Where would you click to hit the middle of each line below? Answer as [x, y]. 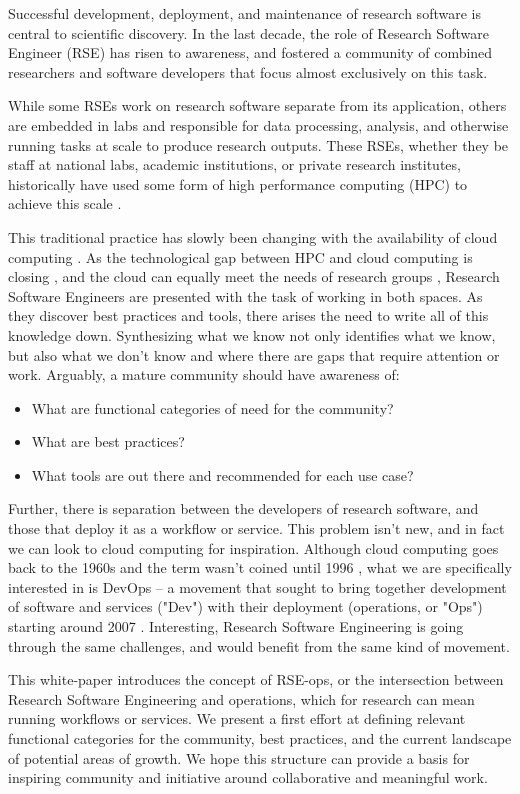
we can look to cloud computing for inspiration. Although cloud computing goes [253, 547]
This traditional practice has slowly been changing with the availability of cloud [253, 236]
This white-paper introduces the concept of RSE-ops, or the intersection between [256, 679]
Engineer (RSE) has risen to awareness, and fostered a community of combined [250, 52]
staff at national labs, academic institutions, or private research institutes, [234, 164]
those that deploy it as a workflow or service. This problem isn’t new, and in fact [256, 528]
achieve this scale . [65, 203]
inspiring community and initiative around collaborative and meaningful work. [248, 777]
